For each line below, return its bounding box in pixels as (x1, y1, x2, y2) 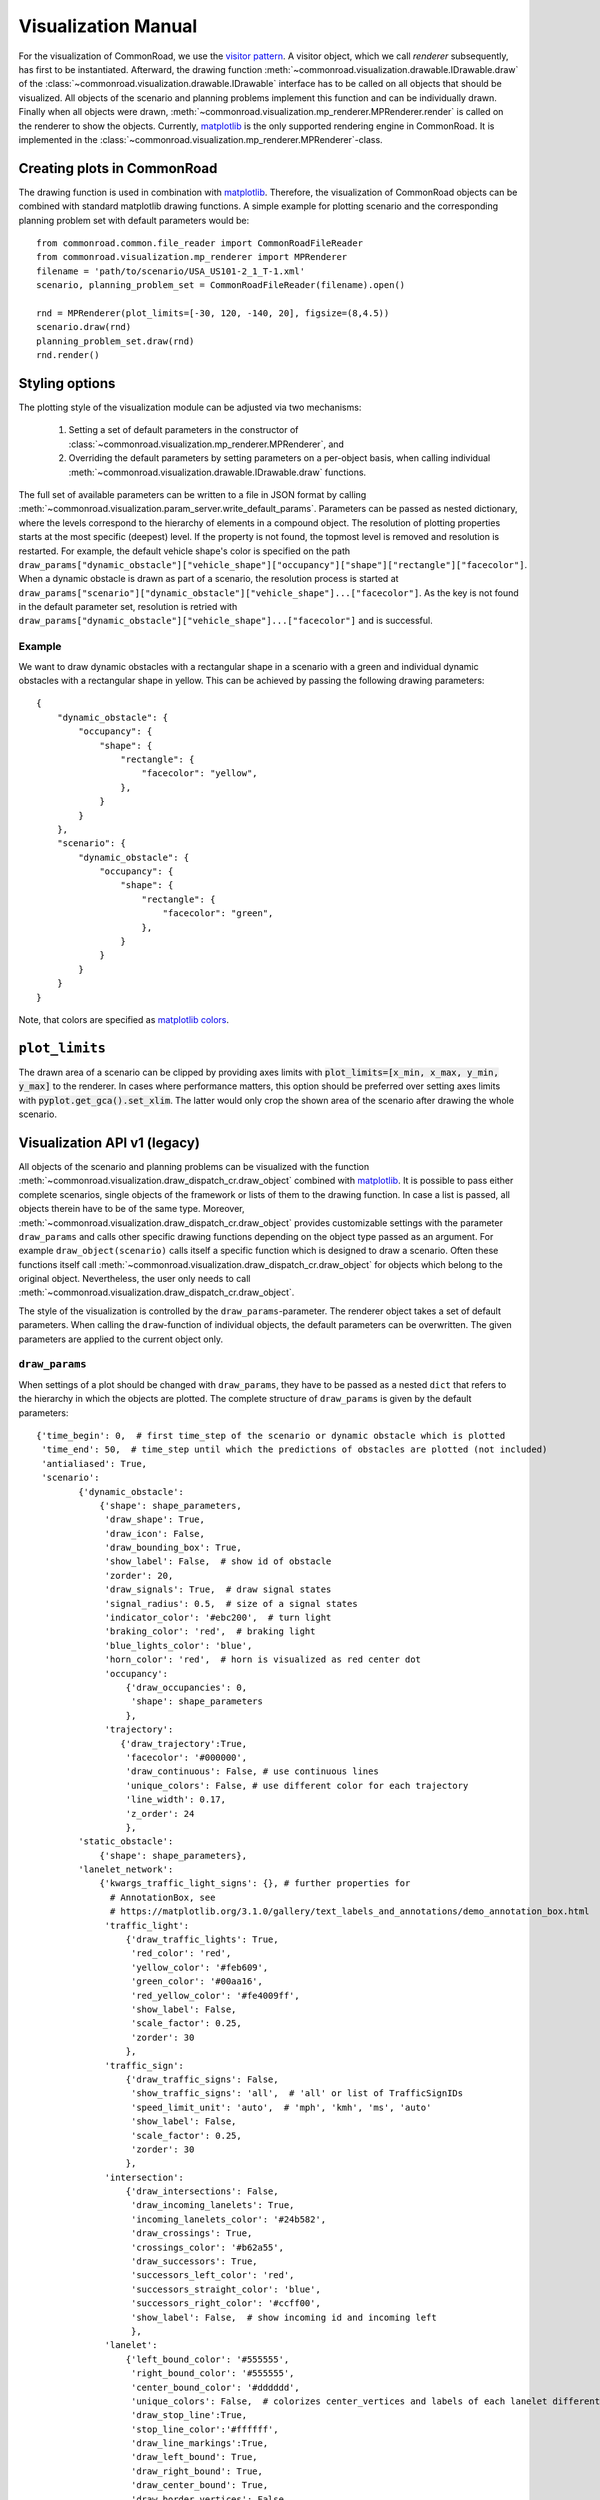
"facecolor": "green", (162, 908, 274, 919)
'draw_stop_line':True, (130, 2410, 248, 2421)
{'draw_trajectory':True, (120, 1738, 248, 1749)
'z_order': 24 (125, 1808, 195, 1819)
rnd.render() (36, 350, 100, 361)
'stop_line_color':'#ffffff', (130, 2423, 279, 2435)
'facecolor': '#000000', (125, 1751, 248, 1763)
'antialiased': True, (41, 1458, 148, 1469)
